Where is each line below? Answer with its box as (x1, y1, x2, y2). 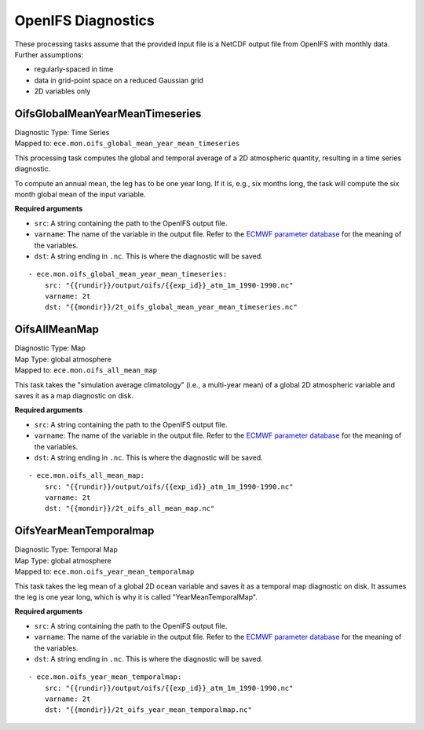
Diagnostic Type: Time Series (14, 128, 110, 138)
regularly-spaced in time (34, 64, 114, 74)
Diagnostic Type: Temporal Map (14, 545, 118, 554)
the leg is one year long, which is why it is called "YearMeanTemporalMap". (14, 592, 258, 601)
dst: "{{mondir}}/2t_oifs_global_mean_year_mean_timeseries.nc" (44, 303, 298, 312)
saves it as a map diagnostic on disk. (14, 391, 133, 400)
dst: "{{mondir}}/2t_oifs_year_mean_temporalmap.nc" (44, 706, 253, 714)
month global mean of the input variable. (14, 189, 146, 199)
